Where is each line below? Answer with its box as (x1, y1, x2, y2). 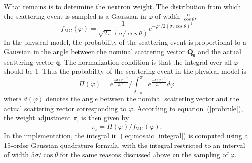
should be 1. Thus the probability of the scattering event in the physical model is (4, 66, 247, 76)
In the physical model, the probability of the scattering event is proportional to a (4, 37, 247, 47)
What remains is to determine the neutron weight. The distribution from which (4, 1, 241, 11)
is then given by (81, 113, 129, 123)
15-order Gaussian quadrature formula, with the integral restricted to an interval (4, 140, 245, 150)
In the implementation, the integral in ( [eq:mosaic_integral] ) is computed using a (4, 130, 248, 141)
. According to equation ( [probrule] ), (133, 103, 243, 113)
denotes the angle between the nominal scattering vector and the (46, 93, 239, 103)
